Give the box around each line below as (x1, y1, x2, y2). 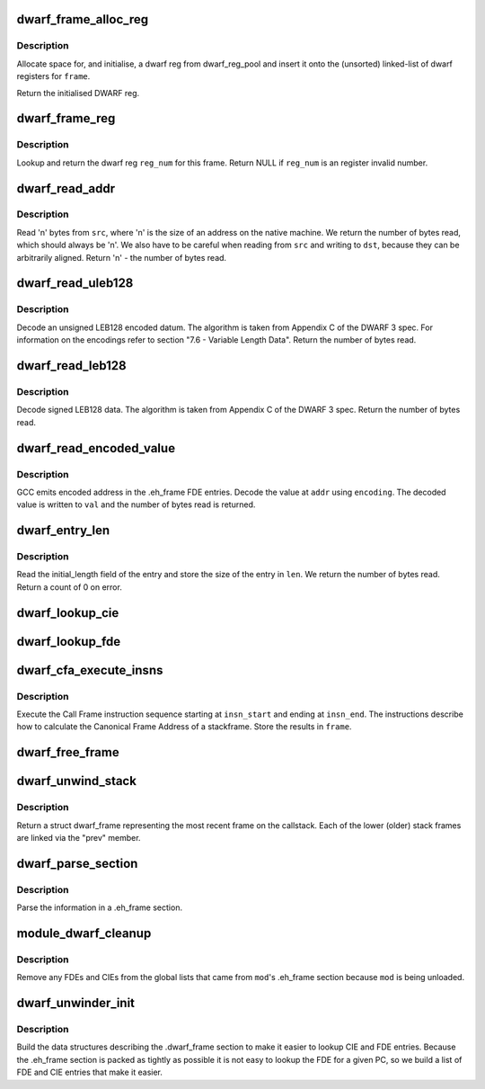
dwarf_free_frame (16, 745, 120, 760)
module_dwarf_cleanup (16, 925, 152, 941)
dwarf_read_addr (16, 181, 116, 196)
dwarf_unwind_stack (16, 773, 137, 789)
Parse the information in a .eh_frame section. (16, 902, 183, 913)
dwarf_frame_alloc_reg (16, 12, 149, 27)
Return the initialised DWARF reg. (16, 87, 140, 98)
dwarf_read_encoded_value (16, 441, 175, 456)
